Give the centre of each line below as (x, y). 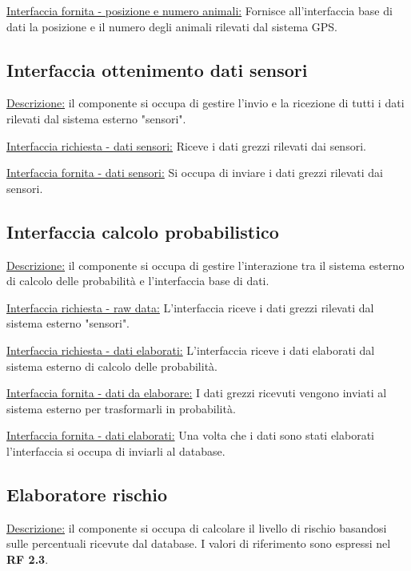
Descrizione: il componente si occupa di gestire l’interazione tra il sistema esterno (205, 265)
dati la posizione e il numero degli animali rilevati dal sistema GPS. (172, 26)
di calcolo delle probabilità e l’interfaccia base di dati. (138, 281)
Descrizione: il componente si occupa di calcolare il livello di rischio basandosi (197, 527)
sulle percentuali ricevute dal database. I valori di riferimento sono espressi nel (199, 543)
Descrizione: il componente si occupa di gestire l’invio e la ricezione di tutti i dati (205, 103)
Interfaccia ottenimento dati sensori (157, 69)
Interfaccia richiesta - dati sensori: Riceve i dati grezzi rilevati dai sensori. (186, 145)
